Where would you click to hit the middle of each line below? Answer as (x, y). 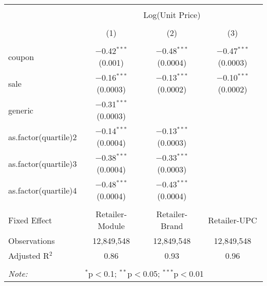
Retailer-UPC (233, 220)
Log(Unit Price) (172, 15)
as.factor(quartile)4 (43, 190)
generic (21, 110)
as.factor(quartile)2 (43, 137)
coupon (21, 56)
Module (111, 226)
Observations (32, 241)
